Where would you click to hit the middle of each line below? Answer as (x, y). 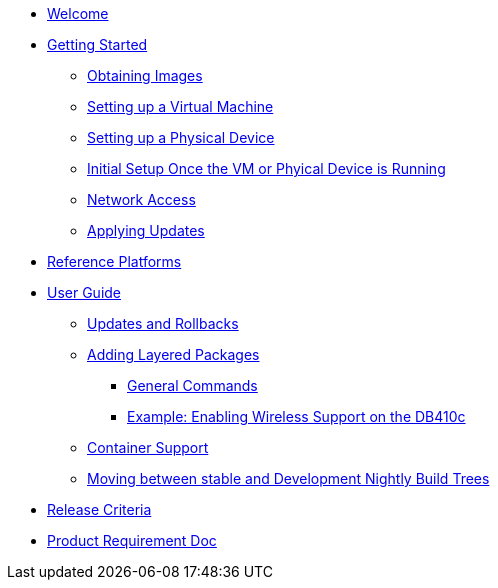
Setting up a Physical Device (181, 137)
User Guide (84, 292)
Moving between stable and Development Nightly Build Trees (288, 478)
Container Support (148, 447)
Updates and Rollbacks (163, 323)
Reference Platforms (114, 261)
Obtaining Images (145, 75)
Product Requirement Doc (132, 540)
